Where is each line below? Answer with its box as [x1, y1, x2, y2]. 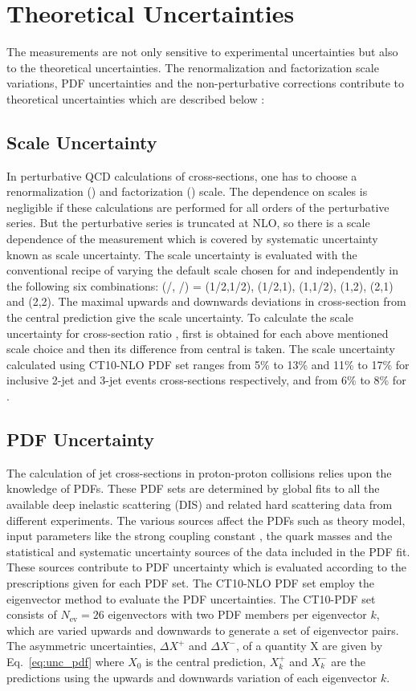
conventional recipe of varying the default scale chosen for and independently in [6, 262, 398, 278]
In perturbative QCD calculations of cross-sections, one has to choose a [6, 167, 357, 184]
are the [331, 652, 366, 669]
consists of [6, 606, 57, 623]
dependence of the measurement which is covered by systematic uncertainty [6, 230, 378, 247]
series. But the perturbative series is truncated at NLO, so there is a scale [6, 214, 370, 231]
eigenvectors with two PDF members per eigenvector [108, 606, 367, 623]
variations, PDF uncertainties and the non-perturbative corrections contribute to [6, 75, 405, 91]
